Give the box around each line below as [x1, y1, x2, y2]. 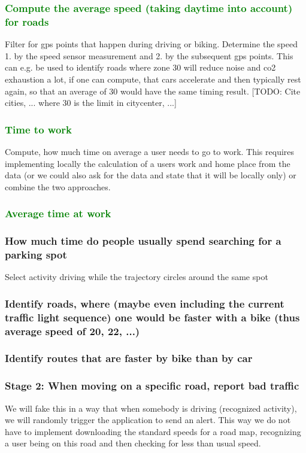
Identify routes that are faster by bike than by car [5, 351, 253, 366]
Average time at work [5, 206, 111, 221]
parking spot [5, 247, 67, 262]
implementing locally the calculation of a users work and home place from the [5, 157, 290, 169]
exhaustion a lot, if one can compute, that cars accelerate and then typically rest [5, 72, 301, 85]
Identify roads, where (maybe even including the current [5, 296, 284, 311]
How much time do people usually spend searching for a [5, 233, 281, 248]
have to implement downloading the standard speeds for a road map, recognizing [5, 425, 301, 437]
